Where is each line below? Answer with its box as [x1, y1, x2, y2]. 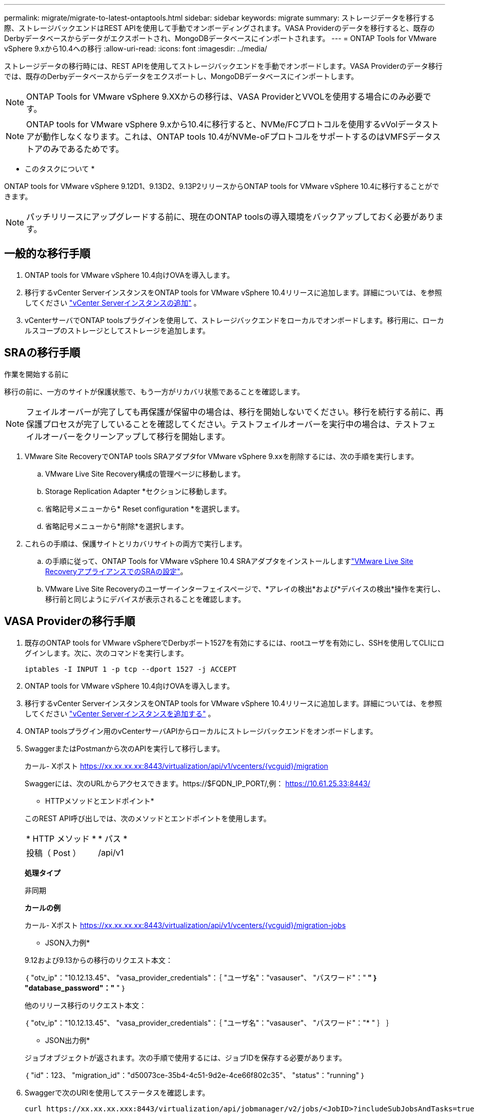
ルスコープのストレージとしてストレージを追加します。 [25, 326, 210, 335]
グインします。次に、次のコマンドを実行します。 [25, 648, 188, 657]
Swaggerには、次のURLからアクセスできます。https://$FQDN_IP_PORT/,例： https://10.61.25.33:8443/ [25, 779, 370, 788]
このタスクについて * [25, 164, 95, 173]
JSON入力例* [45, 938, 90, 947]
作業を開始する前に [4, 369, 69, 378]
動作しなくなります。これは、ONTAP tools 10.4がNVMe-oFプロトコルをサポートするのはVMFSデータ [43, 131, 433, 142]
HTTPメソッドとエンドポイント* [45, 796, 154, 805]
